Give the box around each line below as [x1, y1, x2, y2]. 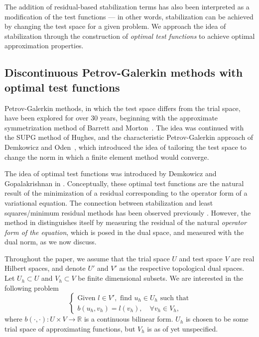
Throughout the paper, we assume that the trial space [4, 253, 170, 263]
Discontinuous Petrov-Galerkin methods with [4, 65, 243, 80]
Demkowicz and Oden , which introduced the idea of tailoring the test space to [4, 141, 247, 152]
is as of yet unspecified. [147, 323, 218, 334]
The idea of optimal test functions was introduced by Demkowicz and [4, 168, 217, 179]
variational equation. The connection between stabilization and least [4, 197, 213, 208]
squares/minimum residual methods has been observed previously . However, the [4, 207, 251, 218]
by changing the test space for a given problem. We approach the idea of [4, 21, 226, 31]
